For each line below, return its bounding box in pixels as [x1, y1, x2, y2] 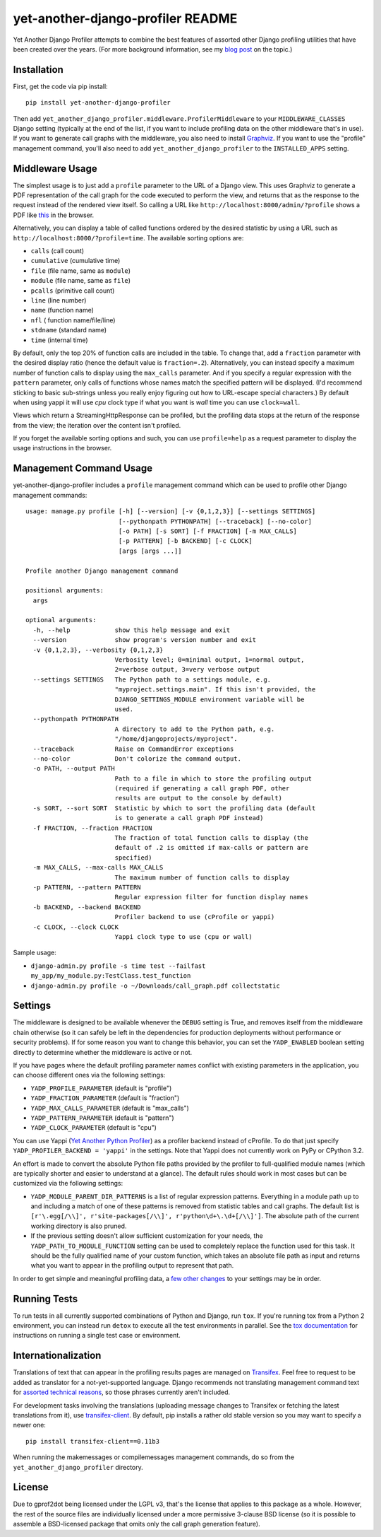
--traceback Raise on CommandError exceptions [32, 744, 234, 753]
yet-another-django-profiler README [13, 11, 238, 26]
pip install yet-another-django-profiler [25, 99, 171, 107]
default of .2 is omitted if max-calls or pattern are [114, 843, 308, 852]
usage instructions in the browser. [13, 444, 112, 452]
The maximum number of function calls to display [114, 873, 290, 882]
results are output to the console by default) [114, 794, 282, 802]
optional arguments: [25, 616, 97, 624]
